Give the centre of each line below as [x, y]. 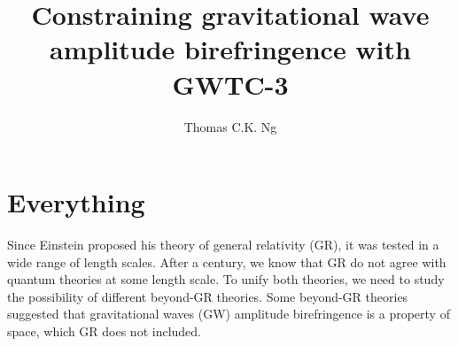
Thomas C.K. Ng [230, 126]
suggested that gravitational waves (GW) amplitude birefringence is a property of [229, 314]
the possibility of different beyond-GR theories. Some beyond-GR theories [208, 296]
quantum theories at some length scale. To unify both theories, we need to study [226, 279]
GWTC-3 [230, 84]
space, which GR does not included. [105, 331]
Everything [76, 202]
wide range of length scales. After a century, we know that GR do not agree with [227, 261]
